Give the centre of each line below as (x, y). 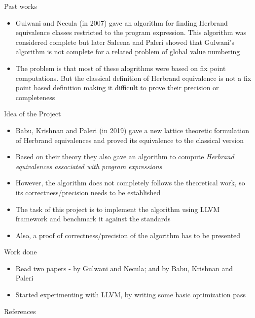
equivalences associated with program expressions (89, 166)
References (20, 311)
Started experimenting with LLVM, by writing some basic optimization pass (131, 295)
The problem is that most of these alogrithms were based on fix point (121, 68)
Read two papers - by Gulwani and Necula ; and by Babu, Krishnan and (124, 268)
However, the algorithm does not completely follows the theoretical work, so (130, 183)
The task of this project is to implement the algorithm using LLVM (118, 209)
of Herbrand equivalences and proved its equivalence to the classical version (129, 140)
